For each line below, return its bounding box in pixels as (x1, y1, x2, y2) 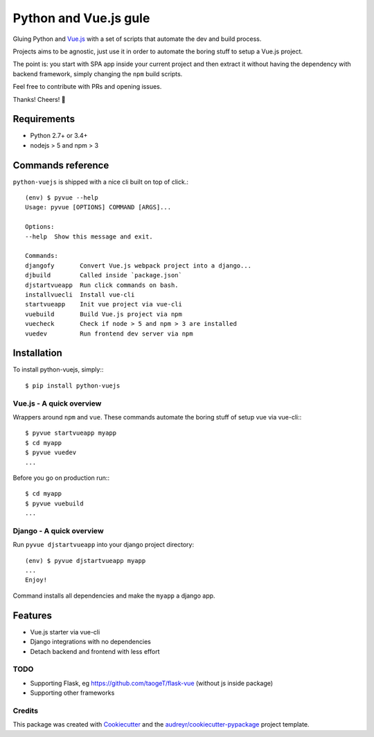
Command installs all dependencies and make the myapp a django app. (12, 591, 215, 600)
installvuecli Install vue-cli (25, 291, 135, 298)
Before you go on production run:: (12, 474, 110, 482)
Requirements (12, 113, 75, 125)
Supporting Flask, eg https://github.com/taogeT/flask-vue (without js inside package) (30, 679, 274, 687)
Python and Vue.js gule (12, 10, 150, 26)
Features (12, 609, 52, 621)
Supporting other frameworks (30, 688, 115, 697)
